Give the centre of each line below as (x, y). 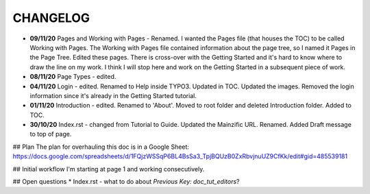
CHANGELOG (51, 18)
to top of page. (51, 134)
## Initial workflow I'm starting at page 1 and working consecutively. (109, 169)
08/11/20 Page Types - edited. (73, 77)
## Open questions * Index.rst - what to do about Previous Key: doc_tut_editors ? (126, 182)
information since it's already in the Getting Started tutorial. (113, 95)
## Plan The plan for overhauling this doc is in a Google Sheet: (101, 147)
